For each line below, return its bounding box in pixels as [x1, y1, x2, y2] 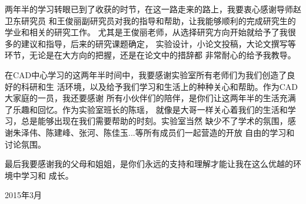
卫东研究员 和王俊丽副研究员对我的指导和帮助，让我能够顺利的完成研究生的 [5, 14, 296, 26]
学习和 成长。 [21, 169, 74, 181]
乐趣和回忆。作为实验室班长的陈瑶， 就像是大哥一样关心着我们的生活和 [12, 103, 288, 115]
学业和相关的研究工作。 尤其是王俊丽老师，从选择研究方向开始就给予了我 [5, 26, 288, 38]
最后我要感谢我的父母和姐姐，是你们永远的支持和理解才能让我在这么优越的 [5, 158, 293, 170]
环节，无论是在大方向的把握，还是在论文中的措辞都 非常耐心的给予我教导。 [5, 49, 296, 61]
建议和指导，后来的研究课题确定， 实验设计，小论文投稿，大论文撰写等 [21, 37, 296, 49]
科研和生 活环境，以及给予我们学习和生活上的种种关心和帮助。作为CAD [21, 80, 298, 92]
